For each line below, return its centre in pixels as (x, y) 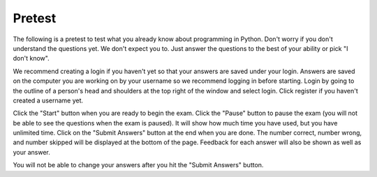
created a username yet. (48, 100)
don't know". (31, 59)
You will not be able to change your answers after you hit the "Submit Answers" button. (138, 165)
